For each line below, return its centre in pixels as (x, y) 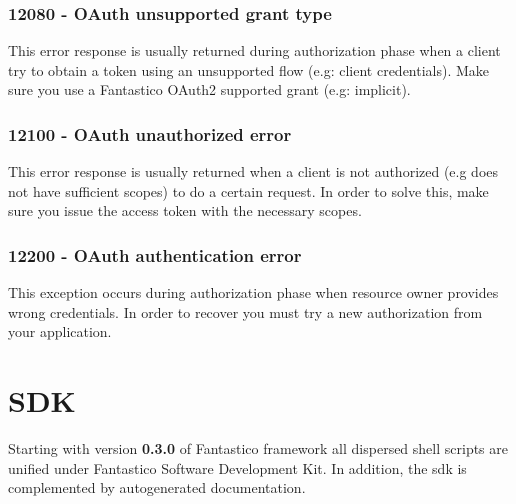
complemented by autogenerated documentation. (157, 487)
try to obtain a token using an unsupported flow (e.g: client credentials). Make (249, 69)
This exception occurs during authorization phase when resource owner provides (253, 292)
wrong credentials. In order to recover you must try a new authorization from (245, 311)
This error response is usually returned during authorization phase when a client (254, 50)
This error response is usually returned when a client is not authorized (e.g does (253, 171)
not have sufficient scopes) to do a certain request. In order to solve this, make (248, 190)
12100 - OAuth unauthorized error (150, 133)
